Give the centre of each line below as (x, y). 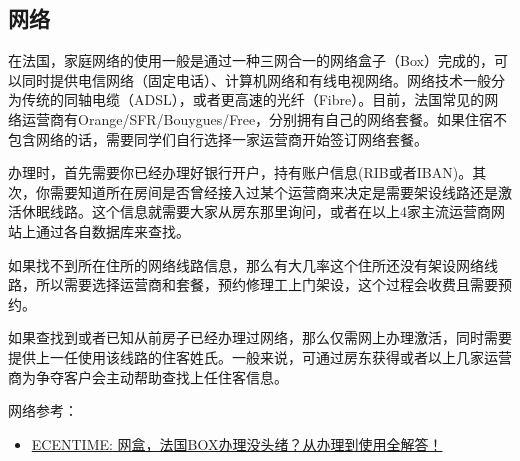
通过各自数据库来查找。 (112, 230)
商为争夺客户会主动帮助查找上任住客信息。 (148, 376)
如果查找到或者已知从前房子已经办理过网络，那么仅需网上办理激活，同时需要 (260, 337)
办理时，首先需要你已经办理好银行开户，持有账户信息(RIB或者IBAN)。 (240, 172)
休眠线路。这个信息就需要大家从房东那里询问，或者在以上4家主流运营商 (256, 211)
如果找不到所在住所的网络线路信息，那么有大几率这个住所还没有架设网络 (246, 264)
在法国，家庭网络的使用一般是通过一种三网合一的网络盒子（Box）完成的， (251, 60)
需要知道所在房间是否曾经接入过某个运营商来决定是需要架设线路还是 (273, 191)
